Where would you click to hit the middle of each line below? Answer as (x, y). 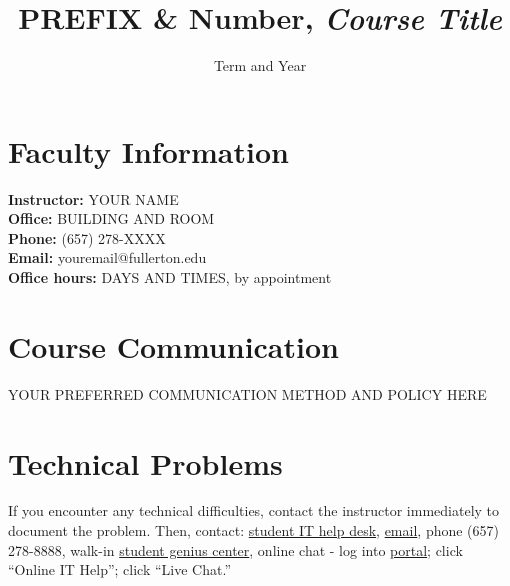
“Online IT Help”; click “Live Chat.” (120, 569)
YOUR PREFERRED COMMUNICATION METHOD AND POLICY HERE (247, 393)
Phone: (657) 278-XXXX (87, 237)
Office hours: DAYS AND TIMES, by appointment (170, 277)
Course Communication (173, 345)
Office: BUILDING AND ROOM (111, 218)
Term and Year (260, 65)
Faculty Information (148, 150)
